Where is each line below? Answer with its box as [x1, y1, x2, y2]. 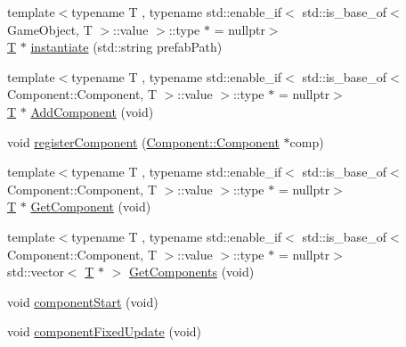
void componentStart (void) [7, 292, 158, 310]
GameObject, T [7, 20, 93, 38]
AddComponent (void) [30, 102, 154, 120]
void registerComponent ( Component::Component [7, 132, 280, 151]
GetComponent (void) [30, 197, 151, 216]
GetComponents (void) [129, 262, 255, 281]
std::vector [7, 262, 64, 281]
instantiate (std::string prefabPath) [30, 37, 223, 56]
